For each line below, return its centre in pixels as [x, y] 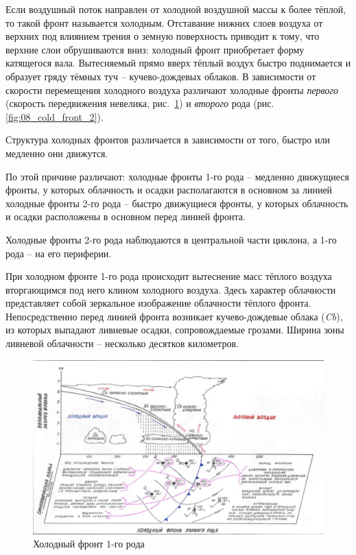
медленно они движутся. [57, 153]
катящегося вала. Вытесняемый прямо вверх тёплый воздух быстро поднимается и [178, 63]
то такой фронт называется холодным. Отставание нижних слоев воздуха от [164, 22]
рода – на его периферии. [59, 253]
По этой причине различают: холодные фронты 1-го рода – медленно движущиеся [177, 176]
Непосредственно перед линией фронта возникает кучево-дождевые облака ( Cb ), [174, 316]
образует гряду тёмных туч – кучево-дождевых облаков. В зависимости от [161, 76]
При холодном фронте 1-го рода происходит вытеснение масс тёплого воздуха [169, 276]
